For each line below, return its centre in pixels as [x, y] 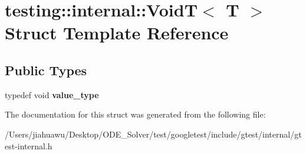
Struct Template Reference [117, 33]
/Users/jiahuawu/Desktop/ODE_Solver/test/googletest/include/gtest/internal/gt [153, 134]
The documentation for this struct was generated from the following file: [135, 114]
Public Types [46, 70]
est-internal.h [29, 145]
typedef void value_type [52, 94]
